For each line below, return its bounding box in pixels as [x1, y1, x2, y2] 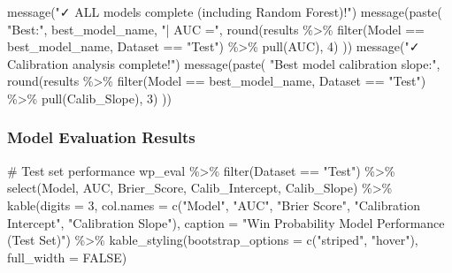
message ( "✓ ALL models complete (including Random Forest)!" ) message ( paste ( [7, 3, 442, 20]
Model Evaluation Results [7, 126, 195, 148]
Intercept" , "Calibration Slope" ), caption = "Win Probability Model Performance [7, 213, 445, 231]
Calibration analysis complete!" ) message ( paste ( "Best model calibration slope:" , [7, 54, 441, 72]
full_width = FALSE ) [7, 247, 127, 266]
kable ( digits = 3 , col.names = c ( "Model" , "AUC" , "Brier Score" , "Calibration [7, 195, 421, 214]
